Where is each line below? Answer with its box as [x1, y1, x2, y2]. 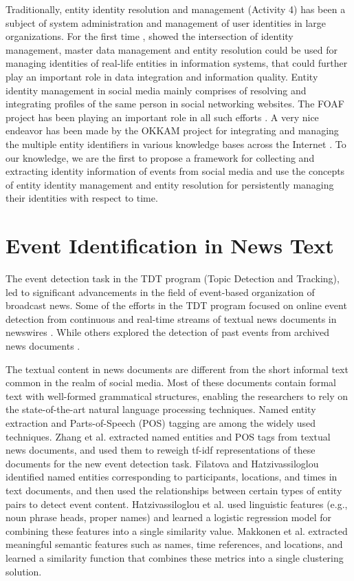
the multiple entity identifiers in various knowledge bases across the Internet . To [5, 136, 346, 151]
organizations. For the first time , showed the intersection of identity [5, 29, 294, 43]
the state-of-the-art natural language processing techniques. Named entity [5, 402, 316, 416]
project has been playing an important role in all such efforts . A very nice [5, 109, 319, 124]
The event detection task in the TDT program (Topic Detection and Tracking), [5, 271, 340, 286]
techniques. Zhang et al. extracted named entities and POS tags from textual [5, 429, 331, 443]
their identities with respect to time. [5, 191, 158, 205]
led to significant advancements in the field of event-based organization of [5, 284, 315, 299]
